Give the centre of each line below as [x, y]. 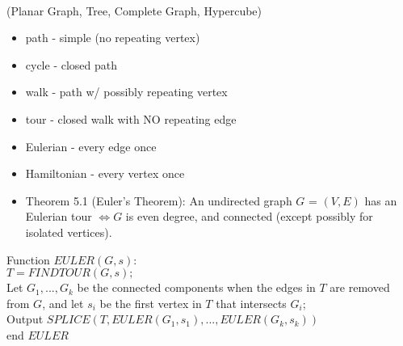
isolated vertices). [69, 232]
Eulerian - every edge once [91, 146]
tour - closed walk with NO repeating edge [131, 118]
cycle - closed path [71, 64]
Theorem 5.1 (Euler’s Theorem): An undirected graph [159, 200]
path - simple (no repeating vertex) [113, 38]
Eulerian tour [59, 216]
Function [28, 259]
